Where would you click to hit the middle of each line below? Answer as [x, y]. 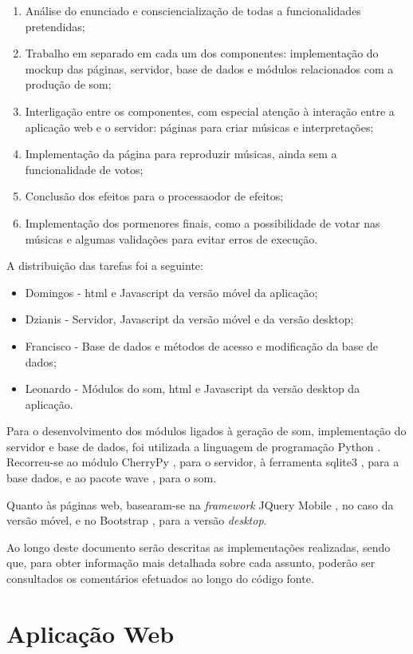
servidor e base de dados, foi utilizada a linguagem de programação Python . [194, 446]
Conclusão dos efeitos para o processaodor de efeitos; [154, 196]
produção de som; [68, 84]
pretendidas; [55, 26]
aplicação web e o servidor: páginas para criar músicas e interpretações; [199, 127]
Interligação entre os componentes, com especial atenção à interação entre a [210, 111]
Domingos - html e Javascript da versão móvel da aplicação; [171, 292]
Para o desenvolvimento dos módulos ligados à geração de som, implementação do [206, 431]
